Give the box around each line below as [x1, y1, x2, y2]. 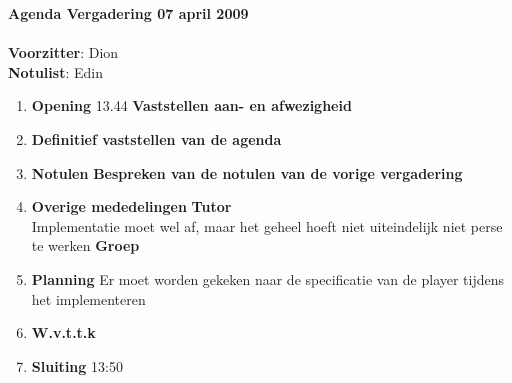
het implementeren [31, 288, 146, 309]
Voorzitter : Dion [8, 42, 119, 63]
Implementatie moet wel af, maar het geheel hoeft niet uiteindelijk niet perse [31, 215, 503, 236]
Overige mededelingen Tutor [31, 196, 232, 217]
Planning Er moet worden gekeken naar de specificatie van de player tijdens [31, 268, 505, 289]
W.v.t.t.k [31, 322, 96, 343]
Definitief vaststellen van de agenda [31, 128, 282, 149]
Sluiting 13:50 [31, 355, 123, 376]
